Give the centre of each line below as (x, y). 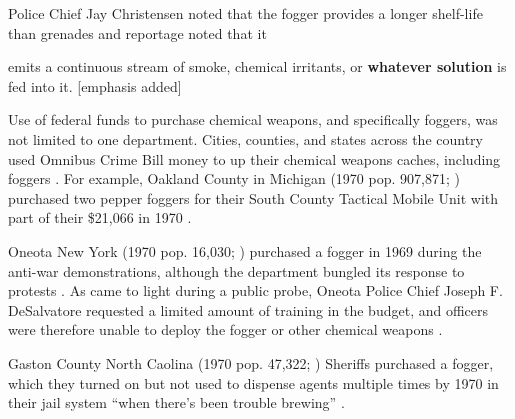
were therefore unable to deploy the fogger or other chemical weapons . (225, 329)
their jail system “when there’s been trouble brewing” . (176, 402)
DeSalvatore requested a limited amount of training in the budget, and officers (248, 309)
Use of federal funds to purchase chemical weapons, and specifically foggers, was (253, 119)
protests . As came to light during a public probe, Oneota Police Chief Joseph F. (255, 290)
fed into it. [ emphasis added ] (95, 85)
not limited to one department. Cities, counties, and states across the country (245, 138)
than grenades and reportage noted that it (137, 32)
